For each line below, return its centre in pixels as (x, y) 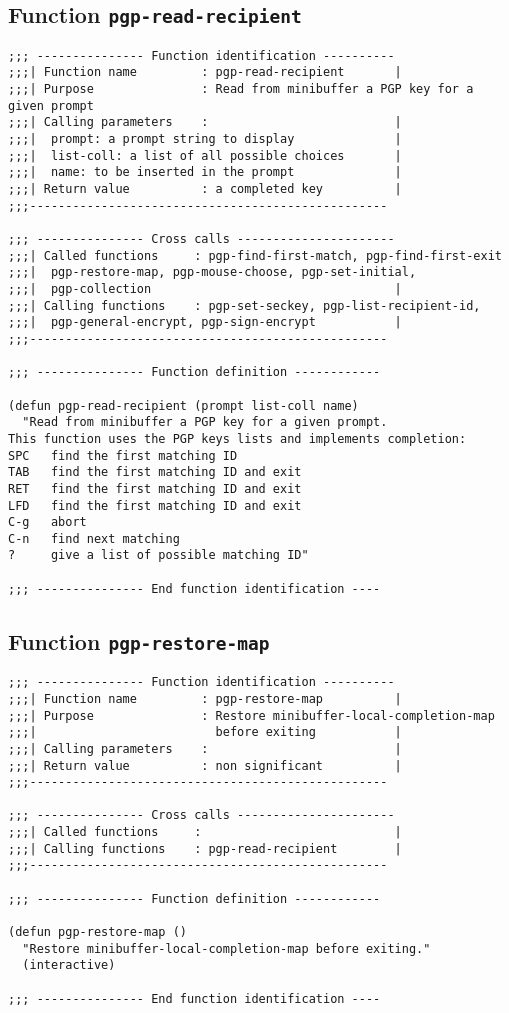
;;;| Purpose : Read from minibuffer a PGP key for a (241, 89)
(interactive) (69, 965)
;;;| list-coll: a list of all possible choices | (205, 155)
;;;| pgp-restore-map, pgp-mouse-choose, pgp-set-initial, (212, 272)
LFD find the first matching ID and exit (155, 505)
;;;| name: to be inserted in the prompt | (205, 172)
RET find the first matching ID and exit (155, 488)
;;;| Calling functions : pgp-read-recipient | (205, 848)
